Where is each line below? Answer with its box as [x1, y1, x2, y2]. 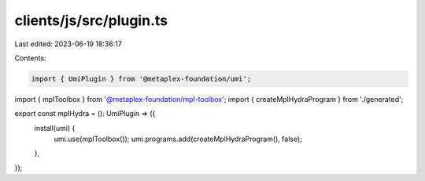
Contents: [14, 53, 46, 63]
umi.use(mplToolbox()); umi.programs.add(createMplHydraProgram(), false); [54, 134, 303, 144]
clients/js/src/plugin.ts [14, 12, 168, 29]
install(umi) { [34, 123, 76, 132]
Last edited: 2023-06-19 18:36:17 [14, 39, 122, 49]
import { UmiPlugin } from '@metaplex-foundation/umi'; [31, 74, 252, 83]
